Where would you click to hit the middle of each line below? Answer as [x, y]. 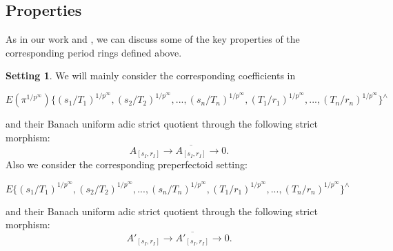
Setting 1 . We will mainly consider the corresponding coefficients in [151, 76]
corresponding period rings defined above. [94, 52]
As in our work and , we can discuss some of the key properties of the [153, 39]
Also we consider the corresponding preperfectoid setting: [127, 164]
